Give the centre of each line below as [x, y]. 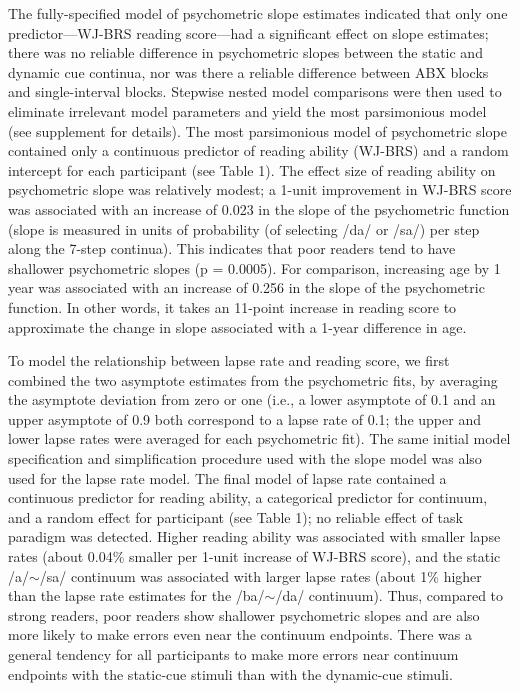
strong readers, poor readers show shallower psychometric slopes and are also [244, 614]
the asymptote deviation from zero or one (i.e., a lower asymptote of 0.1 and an [252, 399]
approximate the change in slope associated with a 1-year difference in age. [237, 326]
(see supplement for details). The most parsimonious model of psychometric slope [257, 130]
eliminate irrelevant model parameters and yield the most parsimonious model [247, 110]
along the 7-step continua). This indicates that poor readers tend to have [232, 248]
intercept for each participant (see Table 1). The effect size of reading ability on [252, 169]
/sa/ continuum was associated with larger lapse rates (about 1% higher [260, 575]
